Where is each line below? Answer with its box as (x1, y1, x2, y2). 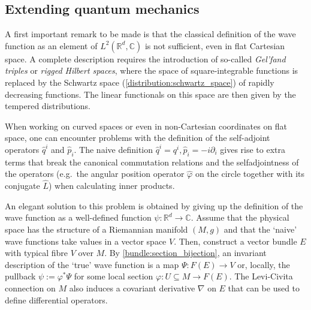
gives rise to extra (220, 143, 286, 155)
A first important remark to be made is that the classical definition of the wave (5, 28, 296, 40)
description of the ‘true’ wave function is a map (5, 258, 179, 270)
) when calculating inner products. (48, 179, 175, 192)
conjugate (5, 179, 40, 192)
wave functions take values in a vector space (5, 234, 167, 247)
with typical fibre (5, 246, 68, 259)
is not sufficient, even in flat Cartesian (144, 39, 285, 52)
